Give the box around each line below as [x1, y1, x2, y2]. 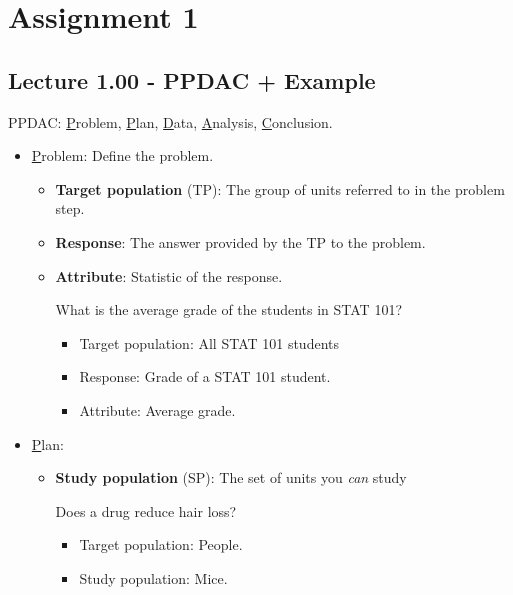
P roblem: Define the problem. [31, 145, 214, 166]
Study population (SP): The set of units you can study [55, 467, 407, 488]
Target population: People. [79, 534, 243, 555]
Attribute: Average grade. [79, 399, 236, 420]
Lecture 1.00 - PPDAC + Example [8, 64, 376, 95]
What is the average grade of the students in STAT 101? [55, 299, 402, 320]
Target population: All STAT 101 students [79, 332, 340, 353]
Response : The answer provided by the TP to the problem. [55, 231, 426, 252]
